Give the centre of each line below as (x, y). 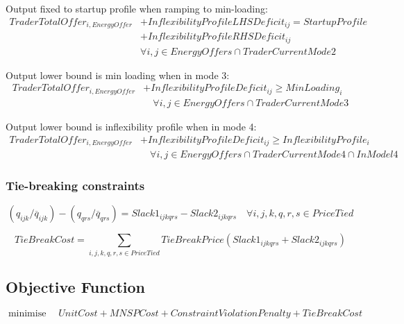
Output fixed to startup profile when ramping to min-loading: (137, 8)
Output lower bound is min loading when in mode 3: (118, 75)
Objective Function (76, 287)
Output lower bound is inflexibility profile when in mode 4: (131, 127)
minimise (27, 313)
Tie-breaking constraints (75, 186)
